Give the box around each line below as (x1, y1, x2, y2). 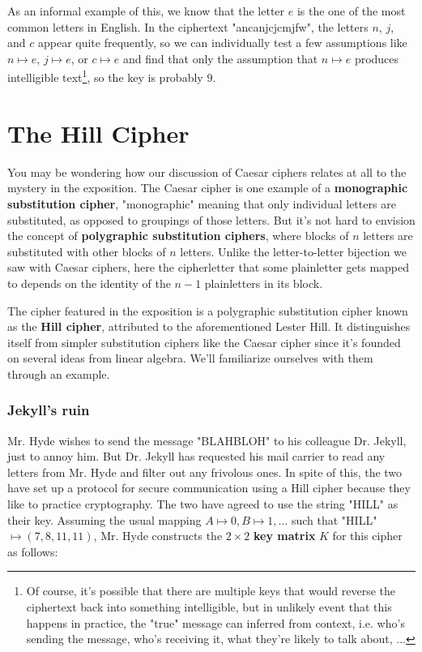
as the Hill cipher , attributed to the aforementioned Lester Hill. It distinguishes (7, 318, 411, 335)
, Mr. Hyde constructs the (93, 527, 223, 544)
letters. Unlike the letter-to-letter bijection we (180, 242, 407, 260)
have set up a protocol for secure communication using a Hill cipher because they (7, 479, 411, 496)
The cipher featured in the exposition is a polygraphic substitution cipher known (7, 302, 408, 319)
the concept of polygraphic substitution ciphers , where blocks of (7, 227, 349, 244)
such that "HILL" (291, 511, 377, 528)
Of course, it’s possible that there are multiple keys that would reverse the (26, 582, 396, 599)
